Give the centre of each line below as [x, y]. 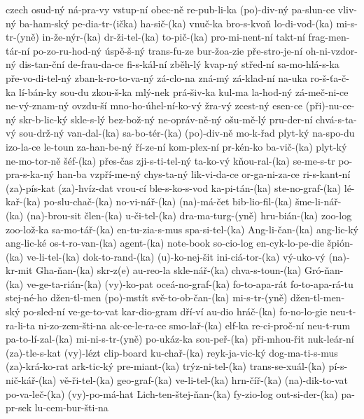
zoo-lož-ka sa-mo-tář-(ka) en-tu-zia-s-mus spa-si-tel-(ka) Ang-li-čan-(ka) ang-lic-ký [182, 229]
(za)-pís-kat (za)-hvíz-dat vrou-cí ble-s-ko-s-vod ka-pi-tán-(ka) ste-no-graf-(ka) [174, 187]
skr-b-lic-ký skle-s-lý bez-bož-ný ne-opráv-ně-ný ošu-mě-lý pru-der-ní [166, 119]
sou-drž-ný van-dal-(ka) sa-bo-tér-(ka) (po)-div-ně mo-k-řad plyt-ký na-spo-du [187, 133]
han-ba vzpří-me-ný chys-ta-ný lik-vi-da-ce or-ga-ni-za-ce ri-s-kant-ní [204, 174]
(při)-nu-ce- [330, 105]
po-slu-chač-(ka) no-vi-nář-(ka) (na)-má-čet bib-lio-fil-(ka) [168, 201]
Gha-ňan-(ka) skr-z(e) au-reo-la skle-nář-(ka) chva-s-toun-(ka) [169, 270]
